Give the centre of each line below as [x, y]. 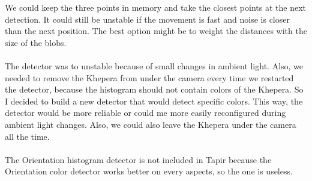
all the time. [27, 136]
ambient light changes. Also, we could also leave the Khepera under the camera [151, 124]
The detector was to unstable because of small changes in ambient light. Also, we [154, 65]
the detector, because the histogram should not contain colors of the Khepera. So [154, 89]
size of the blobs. [36, 42]
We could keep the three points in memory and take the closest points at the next [156, 7]
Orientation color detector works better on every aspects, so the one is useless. [149, 171]
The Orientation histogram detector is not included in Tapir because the [138, 159]
